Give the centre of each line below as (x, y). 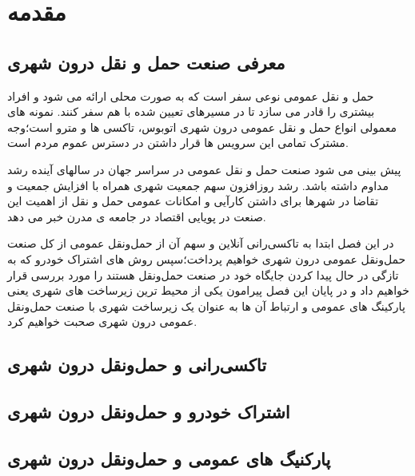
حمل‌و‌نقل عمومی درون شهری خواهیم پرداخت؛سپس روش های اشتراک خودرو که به (207, 258)
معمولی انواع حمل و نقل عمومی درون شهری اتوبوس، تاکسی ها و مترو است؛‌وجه (202, 127)
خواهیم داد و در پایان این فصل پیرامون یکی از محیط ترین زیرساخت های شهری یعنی (208, 290)
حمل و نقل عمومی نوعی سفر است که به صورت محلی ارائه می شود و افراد (191, 95)
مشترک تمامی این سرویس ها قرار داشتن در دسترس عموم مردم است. (178, 143)
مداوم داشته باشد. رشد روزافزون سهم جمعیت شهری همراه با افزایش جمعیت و (198, 185)
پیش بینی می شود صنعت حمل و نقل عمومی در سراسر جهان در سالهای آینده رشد (204, 169)
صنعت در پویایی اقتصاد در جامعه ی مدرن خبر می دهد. (137, 216)
